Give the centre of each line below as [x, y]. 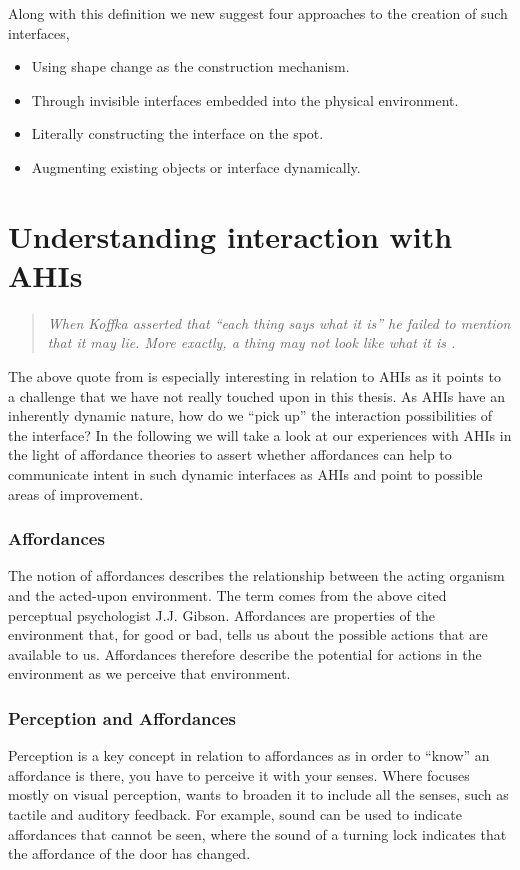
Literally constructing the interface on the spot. [177, 133]
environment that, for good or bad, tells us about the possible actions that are [248, 634]
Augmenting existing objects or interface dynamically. [196, 166]
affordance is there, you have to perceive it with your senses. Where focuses [239, 774]
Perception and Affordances [122, 717]
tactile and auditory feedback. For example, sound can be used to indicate [235, 814]
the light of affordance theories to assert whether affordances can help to [230, 454]
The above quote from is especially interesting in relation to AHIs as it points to [254, 376]
